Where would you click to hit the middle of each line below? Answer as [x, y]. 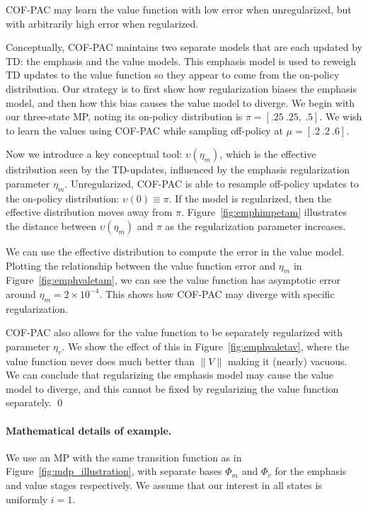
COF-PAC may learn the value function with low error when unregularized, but [179, 9]
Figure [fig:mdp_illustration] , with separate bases [114, 471]
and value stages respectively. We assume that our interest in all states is [164, 485]
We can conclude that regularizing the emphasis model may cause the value [170, 375]
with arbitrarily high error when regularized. [102, 23]
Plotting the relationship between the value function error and [141, 265]
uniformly [27, 499]
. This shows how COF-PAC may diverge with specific [217, 293]
